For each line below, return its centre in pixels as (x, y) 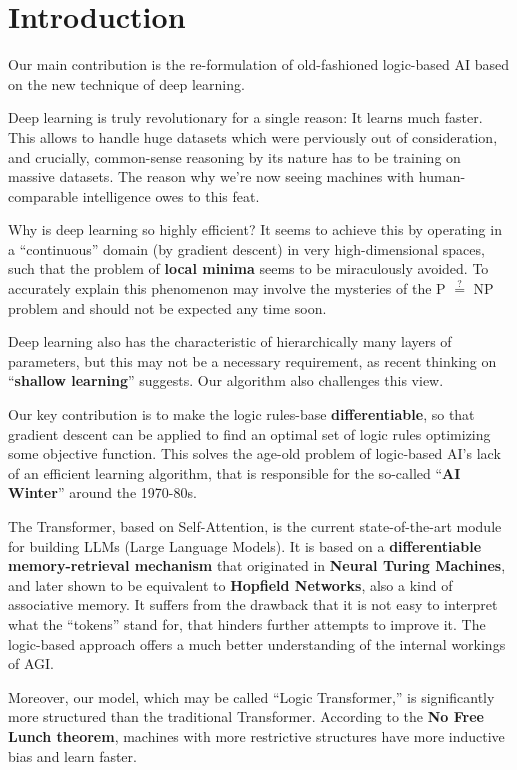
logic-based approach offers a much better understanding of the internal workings (257, 643)
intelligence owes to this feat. (171, 195)
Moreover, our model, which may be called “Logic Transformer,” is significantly (251, 696)
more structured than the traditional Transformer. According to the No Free (246, 716)
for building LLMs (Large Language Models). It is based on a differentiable (245, 545)
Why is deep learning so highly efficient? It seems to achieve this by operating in (255, 229)
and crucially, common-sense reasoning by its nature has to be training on (234, 156)
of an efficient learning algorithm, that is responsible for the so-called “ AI (234, 472)
